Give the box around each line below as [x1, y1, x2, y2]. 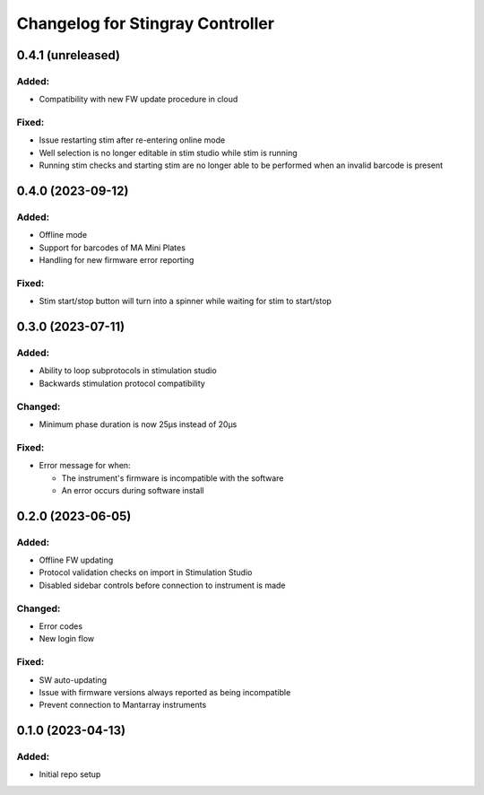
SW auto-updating [39, 674, 108, 686]
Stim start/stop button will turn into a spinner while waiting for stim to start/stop [39, 296, 332, 307]
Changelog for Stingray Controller [16, 13, 275, 33]
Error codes [39, 621, 83, 632]
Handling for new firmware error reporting [39, 255, 194, 266]
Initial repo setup [39, 769, 101, 780]
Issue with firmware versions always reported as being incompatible [39, 686, 291, 697]
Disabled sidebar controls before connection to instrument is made [39, 580, 286, 590]
